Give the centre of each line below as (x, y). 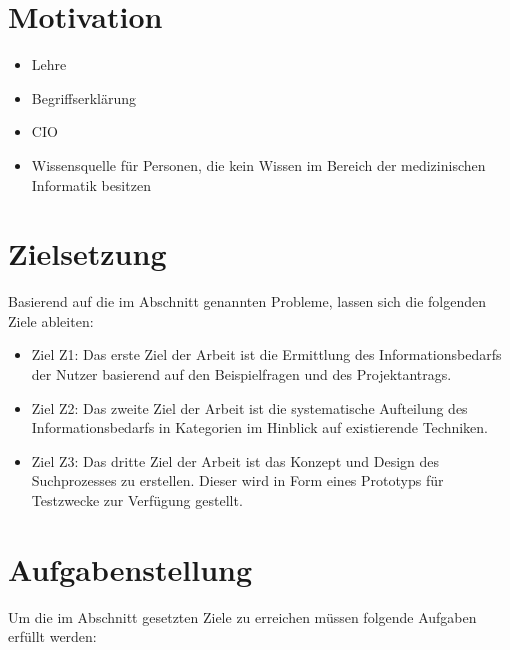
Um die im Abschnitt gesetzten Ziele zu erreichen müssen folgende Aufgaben (242, 616)
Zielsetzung (87, 253)
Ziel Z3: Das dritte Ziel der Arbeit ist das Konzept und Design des (235, 460)
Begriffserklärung (84, 97)
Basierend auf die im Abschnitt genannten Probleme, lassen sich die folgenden (247, 301)
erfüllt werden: (52, 636)
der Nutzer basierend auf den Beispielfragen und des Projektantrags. (241, 374)
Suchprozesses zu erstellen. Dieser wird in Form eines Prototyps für (237, 480)
